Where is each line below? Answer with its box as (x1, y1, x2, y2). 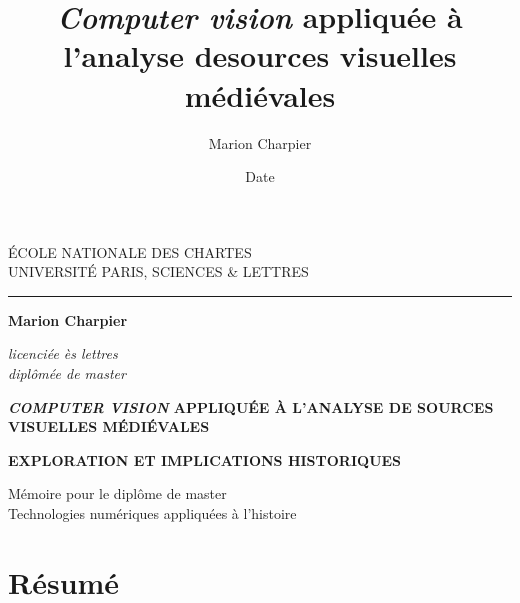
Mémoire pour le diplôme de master (8, 483, 227, 504)
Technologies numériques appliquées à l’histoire (8, 503, 297, 524)
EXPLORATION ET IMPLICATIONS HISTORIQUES (8, 449, 402, 470)
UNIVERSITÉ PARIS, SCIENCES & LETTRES (8, 261, 309, 282)
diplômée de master (8, 363, 126, 384)
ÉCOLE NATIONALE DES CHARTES (8, 241, 252, 262)
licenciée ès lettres (8, 343, 118, 364)
